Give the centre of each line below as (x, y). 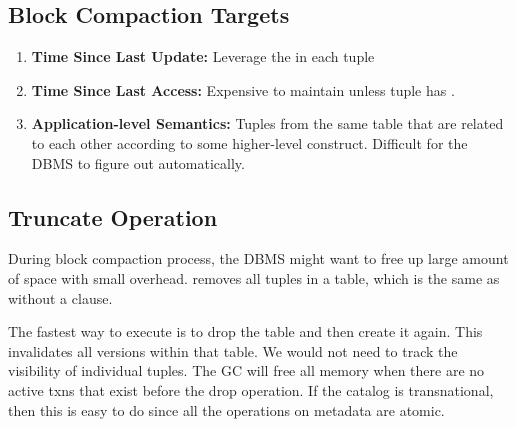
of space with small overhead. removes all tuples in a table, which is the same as (254, 277)
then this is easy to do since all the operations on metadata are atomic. (226, 409)
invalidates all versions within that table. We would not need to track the (233, 350)
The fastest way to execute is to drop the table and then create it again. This (245, 331)
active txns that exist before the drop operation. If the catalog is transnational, (251, 389)
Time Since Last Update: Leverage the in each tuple (203, 56)
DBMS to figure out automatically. (138, 162)
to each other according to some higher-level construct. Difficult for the (249, 142)
